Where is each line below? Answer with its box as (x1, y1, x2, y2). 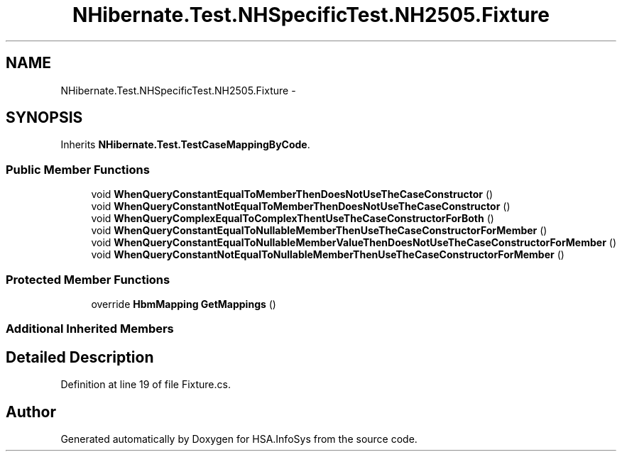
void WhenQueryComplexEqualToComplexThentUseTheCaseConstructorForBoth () (91, 212, 494, 225)
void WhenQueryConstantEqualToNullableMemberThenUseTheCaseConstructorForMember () (91, 224, 547, 237)
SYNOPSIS (6, 109, 83, 127)
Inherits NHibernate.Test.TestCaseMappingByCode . (60, 138, 310, 151)
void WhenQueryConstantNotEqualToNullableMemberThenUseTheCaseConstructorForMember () (91, 248, 564, 261)
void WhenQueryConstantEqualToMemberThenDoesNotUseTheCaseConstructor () (91, 188, 493, 201)
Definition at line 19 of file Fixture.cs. (60, 378, 231, 391)
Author (6, 402, 56, 421)
